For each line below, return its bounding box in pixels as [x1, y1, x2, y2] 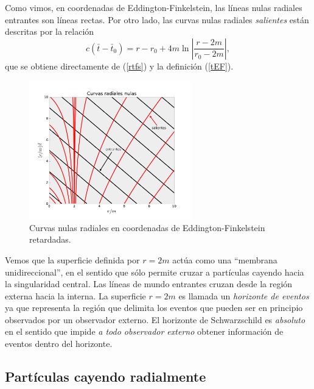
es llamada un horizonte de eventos [178, 289, 309, 302]
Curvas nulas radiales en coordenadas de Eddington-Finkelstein [29, 221, 265, 234]
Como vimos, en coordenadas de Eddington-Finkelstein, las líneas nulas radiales [5, 1, 302, 13]
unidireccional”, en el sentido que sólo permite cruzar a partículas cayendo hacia [5, 265, 304, 278]
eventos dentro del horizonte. [5, 337, 113, 350]
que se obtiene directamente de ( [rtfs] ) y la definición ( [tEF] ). [5, 59, 234, 72]
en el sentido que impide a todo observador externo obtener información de [5, 325, 284, 338]
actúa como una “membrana [172, 253, 277, 266]
